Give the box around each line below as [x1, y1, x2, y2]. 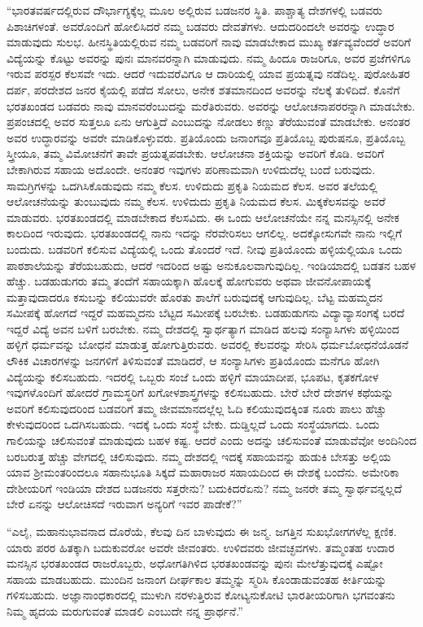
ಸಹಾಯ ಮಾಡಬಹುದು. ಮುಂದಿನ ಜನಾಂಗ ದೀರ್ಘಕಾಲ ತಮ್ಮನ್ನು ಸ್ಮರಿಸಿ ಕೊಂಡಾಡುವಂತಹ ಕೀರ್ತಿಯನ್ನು [7, 570, 387, 587]
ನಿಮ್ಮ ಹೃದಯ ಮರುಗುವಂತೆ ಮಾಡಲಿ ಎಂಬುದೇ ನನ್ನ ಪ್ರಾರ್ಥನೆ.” [7, 602, 243, 619]
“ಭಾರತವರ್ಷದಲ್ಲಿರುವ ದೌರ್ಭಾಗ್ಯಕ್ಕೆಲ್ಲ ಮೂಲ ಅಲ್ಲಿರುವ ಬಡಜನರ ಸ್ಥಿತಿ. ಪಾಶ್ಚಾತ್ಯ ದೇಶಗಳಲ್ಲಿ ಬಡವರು [7, 2, 383, 18]
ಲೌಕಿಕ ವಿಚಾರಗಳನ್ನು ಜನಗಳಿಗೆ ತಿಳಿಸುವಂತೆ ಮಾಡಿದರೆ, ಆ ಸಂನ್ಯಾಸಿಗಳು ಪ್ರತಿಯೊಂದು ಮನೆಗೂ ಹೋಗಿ [7, 352, 380, 369]
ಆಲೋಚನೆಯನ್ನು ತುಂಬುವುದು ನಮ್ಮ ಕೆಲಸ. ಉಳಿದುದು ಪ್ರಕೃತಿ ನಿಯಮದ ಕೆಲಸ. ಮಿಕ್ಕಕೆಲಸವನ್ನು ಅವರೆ [7, 193, 386, 210]
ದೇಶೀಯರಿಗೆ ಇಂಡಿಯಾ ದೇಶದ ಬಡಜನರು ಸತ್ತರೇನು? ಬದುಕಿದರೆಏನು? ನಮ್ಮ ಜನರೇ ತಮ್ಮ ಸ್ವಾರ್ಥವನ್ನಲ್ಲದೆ [7, 479, 402, 496]
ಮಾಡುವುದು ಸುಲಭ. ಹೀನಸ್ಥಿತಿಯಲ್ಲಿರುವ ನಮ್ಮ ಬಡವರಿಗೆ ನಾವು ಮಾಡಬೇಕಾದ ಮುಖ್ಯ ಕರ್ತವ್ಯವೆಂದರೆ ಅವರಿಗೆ [7, 33, 411, 50]
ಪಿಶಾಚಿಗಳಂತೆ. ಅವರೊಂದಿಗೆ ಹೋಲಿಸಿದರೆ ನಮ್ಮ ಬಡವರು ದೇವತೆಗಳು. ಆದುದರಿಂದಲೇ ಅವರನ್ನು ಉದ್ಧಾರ [7, 17, 395, 34]
